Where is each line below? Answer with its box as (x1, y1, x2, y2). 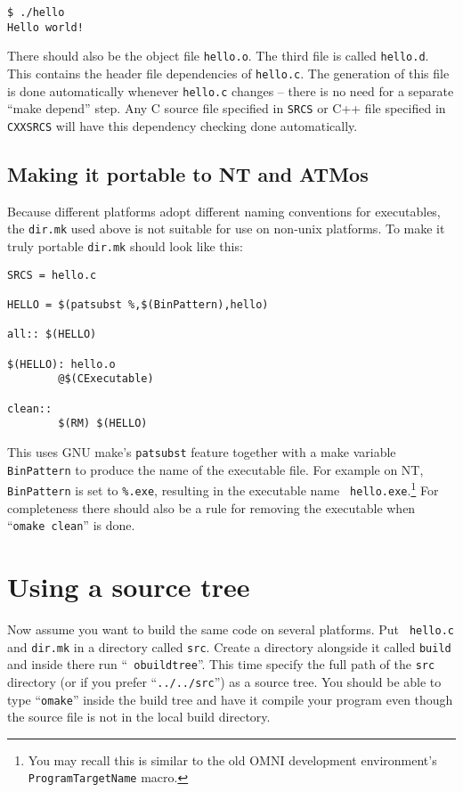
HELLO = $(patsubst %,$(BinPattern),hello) (7, 298, 269, 312)
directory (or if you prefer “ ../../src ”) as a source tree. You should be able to (7, 672, 442, 690)
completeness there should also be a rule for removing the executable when (7, 498, 416, 517)
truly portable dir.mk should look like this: (7, 237, 243, 256)
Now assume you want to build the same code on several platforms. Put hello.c (7, 619, 455, 638)
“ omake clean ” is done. (7, 516, 135, 535)
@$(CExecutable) (58, 372, 154, 386)
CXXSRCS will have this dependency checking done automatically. (7, 116, 358, 135)
